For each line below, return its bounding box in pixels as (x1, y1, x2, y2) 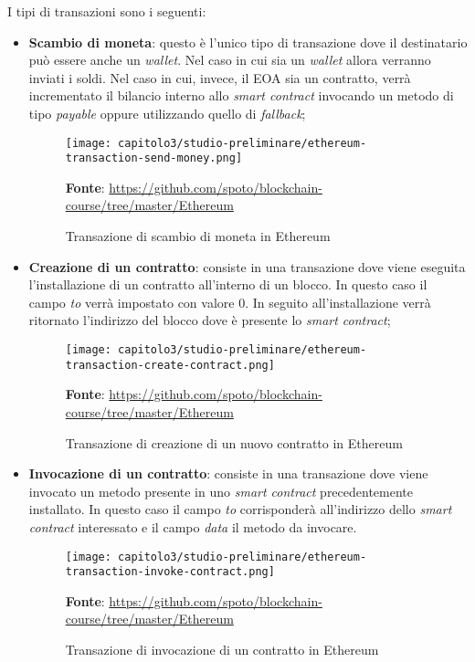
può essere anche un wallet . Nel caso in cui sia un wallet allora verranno (28, 50, 431, 69)
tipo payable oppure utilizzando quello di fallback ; (28, 103, 306, 122)
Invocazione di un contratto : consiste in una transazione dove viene (28, 464, 428, 483)
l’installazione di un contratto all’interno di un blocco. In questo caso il (28, 275, 427, 294)
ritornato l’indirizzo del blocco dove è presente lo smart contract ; (28, 310, 391, 330)
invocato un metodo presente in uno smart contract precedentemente (28, 481, 414, 500)
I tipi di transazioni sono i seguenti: (7, 2, 206, 20)
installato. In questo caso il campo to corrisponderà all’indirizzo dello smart (28, 499, 452, 519)
